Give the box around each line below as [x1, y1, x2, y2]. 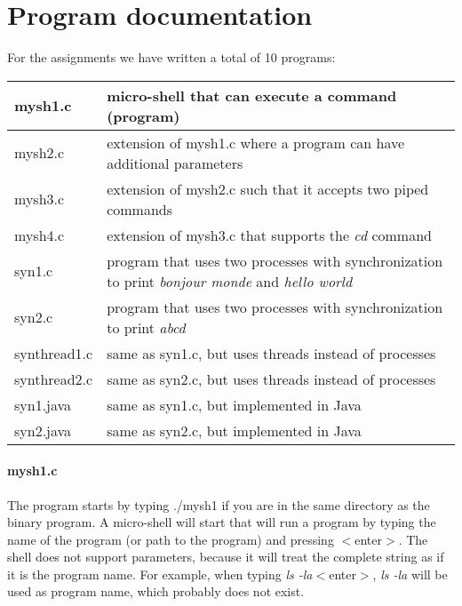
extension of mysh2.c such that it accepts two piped [107, 178, 429, 199]
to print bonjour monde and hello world [107, 270, 353, 291]
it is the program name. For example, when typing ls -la [7, 564, 313, 583]
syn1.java [14, 394, 72, 415]
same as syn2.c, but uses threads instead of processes [107, 368, 436, 389]
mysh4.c [14, 224, 65, 245]
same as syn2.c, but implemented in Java [107, 419, 362, 441]
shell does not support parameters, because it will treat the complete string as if [7, 547, 444, 566]
